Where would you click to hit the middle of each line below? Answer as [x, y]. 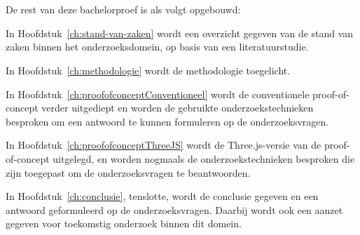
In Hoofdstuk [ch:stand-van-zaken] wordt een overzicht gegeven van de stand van [180, 33]
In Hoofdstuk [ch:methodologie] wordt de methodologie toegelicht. [148, 70]
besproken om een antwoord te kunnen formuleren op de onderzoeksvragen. [167, 121]
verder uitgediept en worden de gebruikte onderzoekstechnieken [178, 108]
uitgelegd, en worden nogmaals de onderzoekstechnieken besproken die [204, 158]
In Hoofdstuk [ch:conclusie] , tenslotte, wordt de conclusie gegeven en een [162, 196]
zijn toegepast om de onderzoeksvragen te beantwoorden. [128, 172]
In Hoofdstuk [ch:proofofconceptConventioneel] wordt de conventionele [158, 94]
